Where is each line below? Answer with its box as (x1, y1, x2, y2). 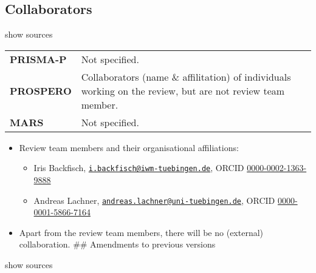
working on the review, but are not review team (81, 83, 285, 98)
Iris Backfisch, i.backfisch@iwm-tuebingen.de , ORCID (33, 161, 244, 174)
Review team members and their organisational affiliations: (19, 141, 239, 153)
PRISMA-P (10, 52, 67, 66)
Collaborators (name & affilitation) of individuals (81, 69, 291, 84)
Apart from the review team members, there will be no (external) (19, 226, 264, 238)
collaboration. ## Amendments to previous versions (19, 238, 216, 251)
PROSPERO (10, 83, 72, 98)
